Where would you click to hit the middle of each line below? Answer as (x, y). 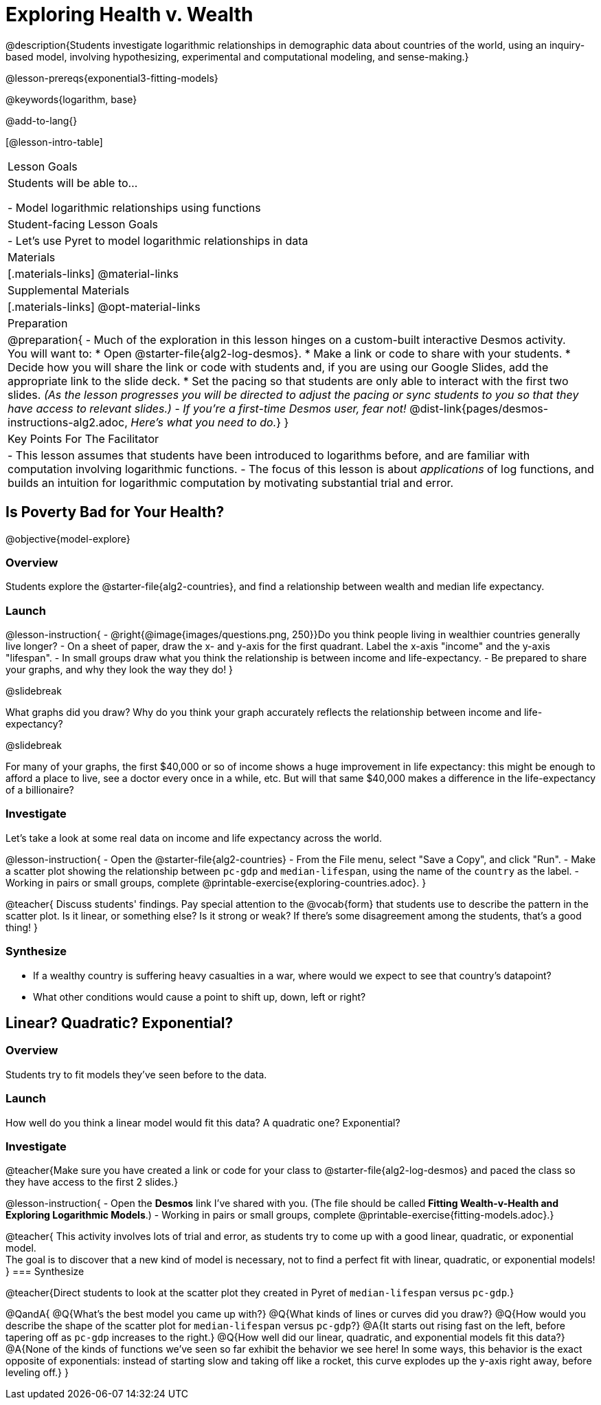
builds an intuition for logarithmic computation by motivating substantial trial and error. (231, 482)
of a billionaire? (40, 790)
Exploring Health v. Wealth (129, 14)
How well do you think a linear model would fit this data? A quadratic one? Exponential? (203, 1122)
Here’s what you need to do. (204, 422)
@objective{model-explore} (68, 538)
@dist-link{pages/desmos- (479, 408)
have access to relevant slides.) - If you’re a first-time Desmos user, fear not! (207, 408)
